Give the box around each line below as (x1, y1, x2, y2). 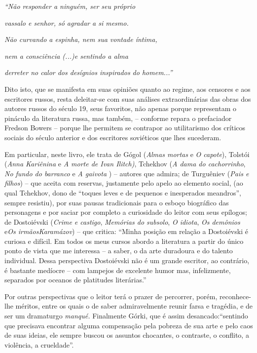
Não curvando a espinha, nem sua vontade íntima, (4, 34, 157, 44)
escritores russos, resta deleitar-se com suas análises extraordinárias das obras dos (4, 93, 251, 104)
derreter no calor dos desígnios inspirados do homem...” (4, 67, 173, 78)
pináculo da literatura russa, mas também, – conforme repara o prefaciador (4, 113, 232, 123)
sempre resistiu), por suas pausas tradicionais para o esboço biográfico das (4, 197, 229, 207)
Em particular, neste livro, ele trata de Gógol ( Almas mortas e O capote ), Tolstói (4, 149, 250, 159)
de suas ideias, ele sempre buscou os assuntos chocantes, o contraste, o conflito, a (4, 330, 249, 340)
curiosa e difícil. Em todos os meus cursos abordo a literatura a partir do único (4, 235, 244, 246)
